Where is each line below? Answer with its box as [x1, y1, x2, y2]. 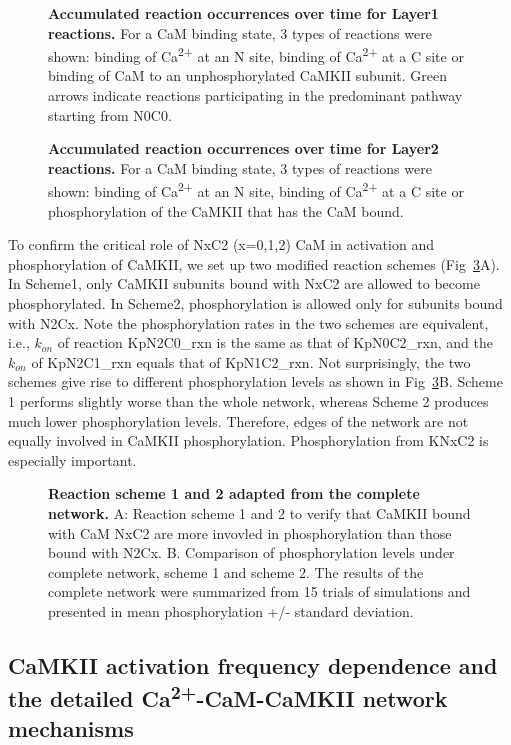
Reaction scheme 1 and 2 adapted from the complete [48, 483, 420, 504]
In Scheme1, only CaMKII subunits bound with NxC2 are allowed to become [8, 273, 480, 294]
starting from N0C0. [48, 104, 172, 125]
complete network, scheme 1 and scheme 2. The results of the [48, 561, 424, 582]
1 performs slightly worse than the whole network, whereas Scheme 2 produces [8, 391, 489, 411]
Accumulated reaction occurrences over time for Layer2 [48, 138, 439, 159]
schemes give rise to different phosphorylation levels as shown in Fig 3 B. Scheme [8, 371, 503, 392]
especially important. [8, 449, 137, 470]
